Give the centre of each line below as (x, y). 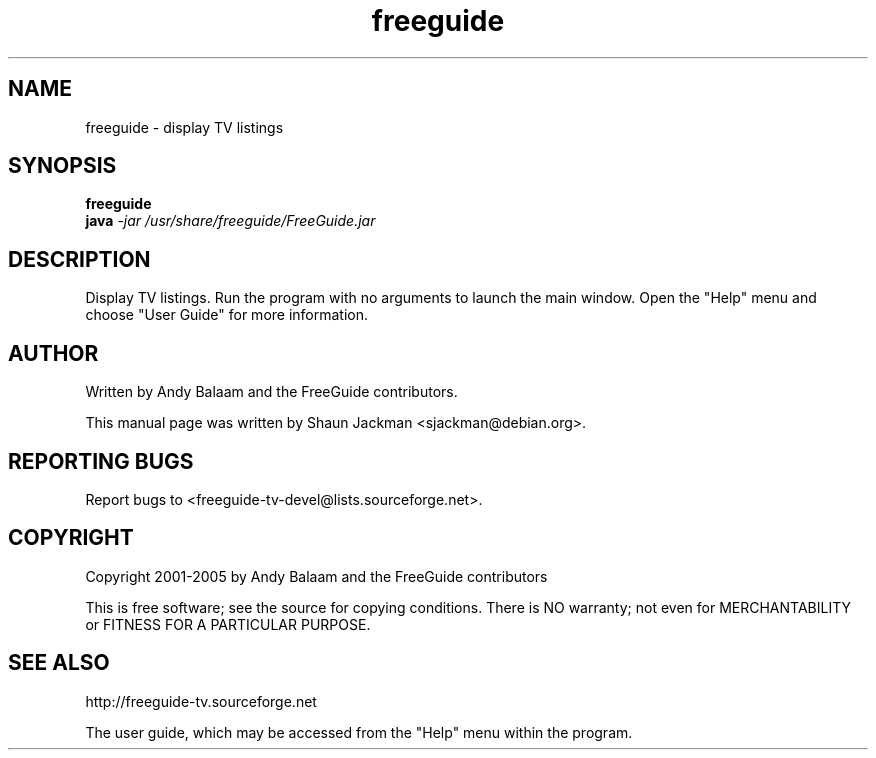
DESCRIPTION (79, 259)
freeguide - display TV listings (184, 127)
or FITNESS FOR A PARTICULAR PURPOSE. (228, 624)
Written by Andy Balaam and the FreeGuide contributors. (271, 392)
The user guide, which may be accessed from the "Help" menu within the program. (359, 732)
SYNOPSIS (62, 166)
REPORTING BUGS (101, 461)
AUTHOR (53, 353)
